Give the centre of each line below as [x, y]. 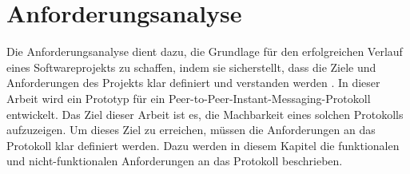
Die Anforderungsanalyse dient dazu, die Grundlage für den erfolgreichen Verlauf [205, 51]
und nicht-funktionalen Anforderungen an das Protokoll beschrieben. [175, 161]
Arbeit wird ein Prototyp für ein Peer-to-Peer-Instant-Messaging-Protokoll [189, 98]
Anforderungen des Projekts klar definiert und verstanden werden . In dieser [193, 83]
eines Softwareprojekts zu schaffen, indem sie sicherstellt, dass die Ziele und [191, 67]
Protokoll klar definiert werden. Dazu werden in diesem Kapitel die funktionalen [203, 145]
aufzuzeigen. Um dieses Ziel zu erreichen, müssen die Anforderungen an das [191, 130]
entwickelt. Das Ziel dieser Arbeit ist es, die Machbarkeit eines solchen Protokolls [205, 114]
